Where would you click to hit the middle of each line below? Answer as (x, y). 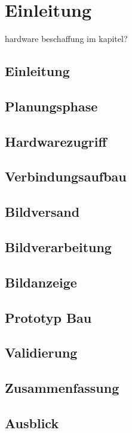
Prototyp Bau (48, 317)
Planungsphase (51, 106)
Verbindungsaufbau (66, 176)
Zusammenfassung (62, 388)
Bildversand (42, 212)
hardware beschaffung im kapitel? (66, 39)
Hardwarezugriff (56, 141)
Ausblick (32, 423)
